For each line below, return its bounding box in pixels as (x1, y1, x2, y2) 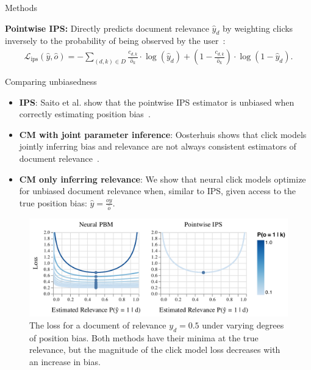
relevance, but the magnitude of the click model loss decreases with (29, 343, 281, 356)
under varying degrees (202, 318, 284, 331)
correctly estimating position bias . (19, 107, 151, 120)
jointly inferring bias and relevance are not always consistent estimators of (19, 140, 296, 153)
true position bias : (19, 196, 87, 209)
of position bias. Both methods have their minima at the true (29, 331, 259, 344)
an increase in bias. (29, 355, 101, 368)
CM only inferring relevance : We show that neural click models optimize (19, 172, 306, 185)
